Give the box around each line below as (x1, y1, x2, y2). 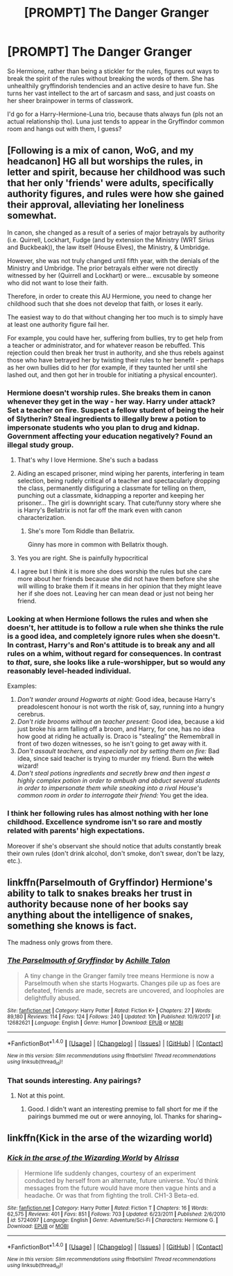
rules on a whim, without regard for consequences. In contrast (7, 648, 222, 658)
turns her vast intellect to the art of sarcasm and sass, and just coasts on (7, 89, 215, 97)
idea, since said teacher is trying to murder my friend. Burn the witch (17, 755, 214, 763)
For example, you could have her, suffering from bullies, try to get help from (7, 333, 223, 342)
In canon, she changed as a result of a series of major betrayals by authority (7, 228, 225, 237)
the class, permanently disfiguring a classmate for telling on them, (17, 484, 207, 492)
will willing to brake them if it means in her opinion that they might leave (17, 582, 222, 591)
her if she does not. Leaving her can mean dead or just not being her (17, 589, 214, 598)
